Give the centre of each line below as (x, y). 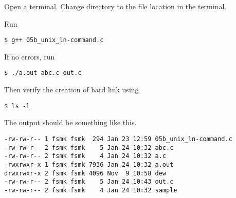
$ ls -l (17, 106)
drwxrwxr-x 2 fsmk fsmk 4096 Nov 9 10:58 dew (85, 173)
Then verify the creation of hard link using (71, 90)
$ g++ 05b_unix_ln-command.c (54, 40)
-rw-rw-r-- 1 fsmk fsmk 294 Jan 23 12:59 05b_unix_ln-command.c (118, 139)
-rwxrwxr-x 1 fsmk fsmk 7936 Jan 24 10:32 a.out (89, 164)
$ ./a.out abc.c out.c (43, 73)
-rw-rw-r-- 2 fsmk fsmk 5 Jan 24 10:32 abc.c (89, 147)
